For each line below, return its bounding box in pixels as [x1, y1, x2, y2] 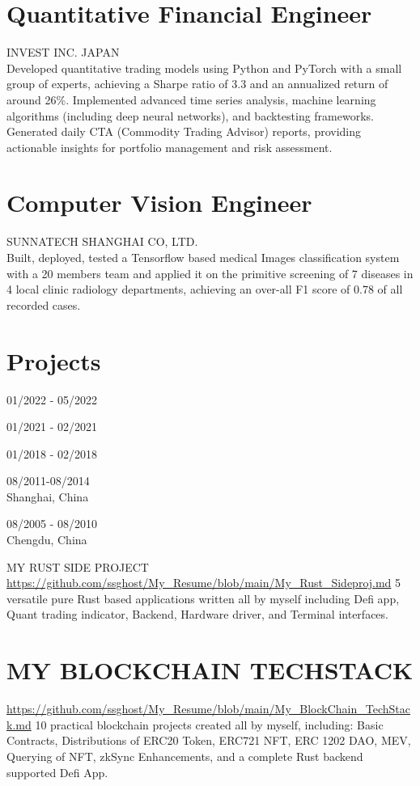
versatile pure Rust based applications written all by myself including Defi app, [6, 589, 400, 606]
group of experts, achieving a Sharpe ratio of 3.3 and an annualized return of [6, 75, 388, 92]
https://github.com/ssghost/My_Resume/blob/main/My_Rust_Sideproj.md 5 [6, 574, 401, 591]
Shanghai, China [6, 488, 89, 505]
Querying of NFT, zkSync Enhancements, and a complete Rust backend [6, 747, 363, 764]
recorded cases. [6, 296, 81, 313]
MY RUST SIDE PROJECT [6, 558, 149, 575]
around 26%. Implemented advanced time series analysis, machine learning [6, 91, 376, 108]
